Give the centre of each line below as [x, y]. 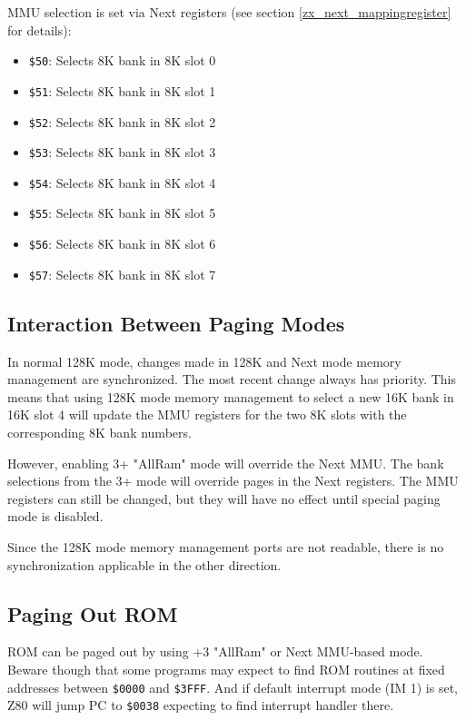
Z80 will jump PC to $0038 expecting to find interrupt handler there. [201, 705]
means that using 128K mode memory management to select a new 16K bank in [231, 396]
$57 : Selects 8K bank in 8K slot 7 [122, 274]
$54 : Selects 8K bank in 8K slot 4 [122, 182]
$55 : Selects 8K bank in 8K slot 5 [122, 213]
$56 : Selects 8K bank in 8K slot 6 [122, 244]
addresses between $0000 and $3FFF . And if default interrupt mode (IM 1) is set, [233, 687]
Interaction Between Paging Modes [176, 323]
